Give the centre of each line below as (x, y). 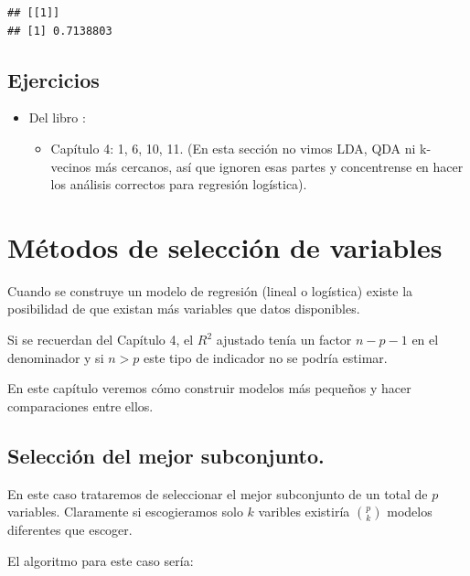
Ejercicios (53, 79)
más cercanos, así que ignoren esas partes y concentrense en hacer (279, 166)
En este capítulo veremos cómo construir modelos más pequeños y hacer (209, 388)
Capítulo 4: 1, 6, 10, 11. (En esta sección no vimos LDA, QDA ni (233, 148)
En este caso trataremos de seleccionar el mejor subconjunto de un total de (218, 493)
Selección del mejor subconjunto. (166, 455)
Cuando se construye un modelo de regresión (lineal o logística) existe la (210, 290)
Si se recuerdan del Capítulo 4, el (101, 340)
